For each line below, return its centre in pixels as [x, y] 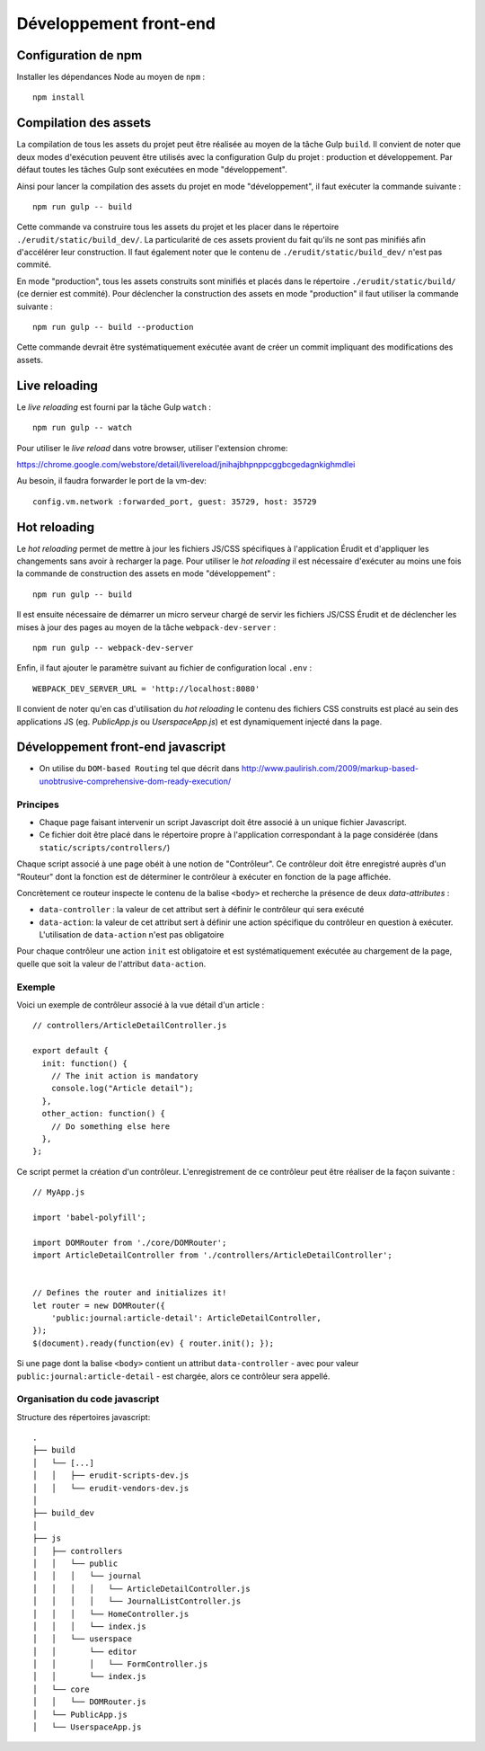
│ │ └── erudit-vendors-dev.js [111, 1488]
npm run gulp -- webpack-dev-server [113, 648]
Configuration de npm [79, 55]
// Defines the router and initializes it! [130, 1293]
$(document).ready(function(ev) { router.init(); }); [153, 1343]
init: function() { [84, 1063]
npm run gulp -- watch [83, 428]
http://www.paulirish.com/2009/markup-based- [330, 769]
